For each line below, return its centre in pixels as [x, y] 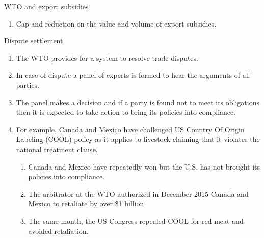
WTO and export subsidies [46, 6]
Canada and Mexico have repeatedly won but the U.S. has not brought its [144, 166]
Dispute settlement [34, 41]
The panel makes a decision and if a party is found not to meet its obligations [138, 102]
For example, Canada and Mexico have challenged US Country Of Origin [130, 129]
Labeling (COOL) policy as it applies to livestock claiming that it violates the [138, 139]
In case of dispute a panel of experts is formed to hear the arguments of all [133, 75]
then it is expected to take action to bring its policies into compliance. [126, 112]
